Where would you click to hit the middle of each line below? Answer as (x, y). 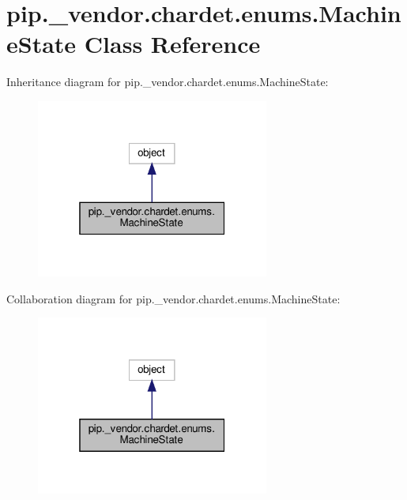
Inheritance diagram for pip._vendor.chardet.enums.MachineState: (168, 82)
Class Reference (172, 44)
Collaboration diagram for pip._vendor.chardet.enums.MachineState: (173, 298)
